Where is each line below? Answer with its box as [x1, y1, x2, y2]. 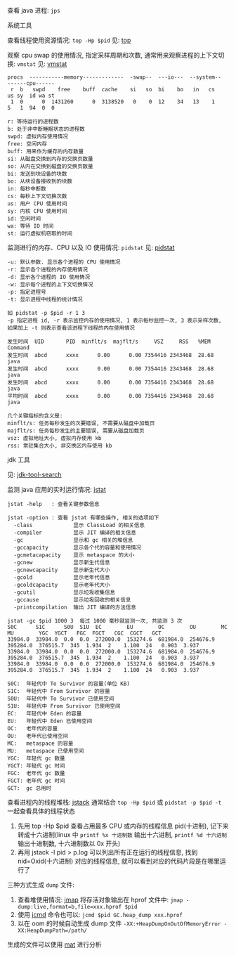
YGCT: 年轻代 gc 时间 [7, 762, 65, 769]
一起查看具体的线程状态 [7, 807, 75, 815]
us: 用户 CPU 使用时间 [7, 200, 67, 207]
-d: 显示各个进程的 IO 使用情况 [7, 273, 91, 280]
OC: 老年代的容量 [7, 725, 58, 732]
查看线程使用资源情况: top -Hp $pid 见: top [7, 36, 131, 44]
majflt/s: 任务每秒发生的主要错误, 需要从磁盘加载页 [7, 427, 145, 434]
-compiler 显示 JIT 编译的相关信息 [13, 529, 137, 536]
